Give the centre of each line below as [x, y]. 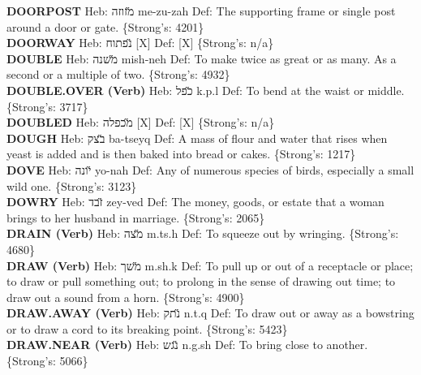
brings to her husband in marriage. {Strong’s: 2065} [136, 217]
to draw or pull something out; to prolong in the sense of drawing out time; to [201, 281]
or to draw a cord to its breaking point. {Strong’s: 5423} [147, 328]
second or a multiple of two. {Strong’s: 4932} [118, 74]
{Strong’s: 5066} [47, 361]
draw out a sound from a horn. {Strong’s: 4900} [126, 297]
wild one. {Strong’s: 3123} [72, 185]
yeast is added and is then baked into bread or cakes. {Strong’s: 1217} [181, 154]
